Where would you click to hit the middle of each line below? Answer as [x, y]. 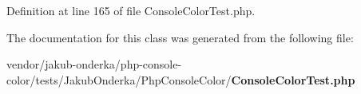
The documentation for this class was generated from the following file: [180, 37]
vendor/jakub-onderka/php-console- [94, 64]
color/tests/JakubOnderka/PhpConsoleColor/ [119, 79]
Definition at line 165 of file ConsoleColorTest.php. [131, 10]
